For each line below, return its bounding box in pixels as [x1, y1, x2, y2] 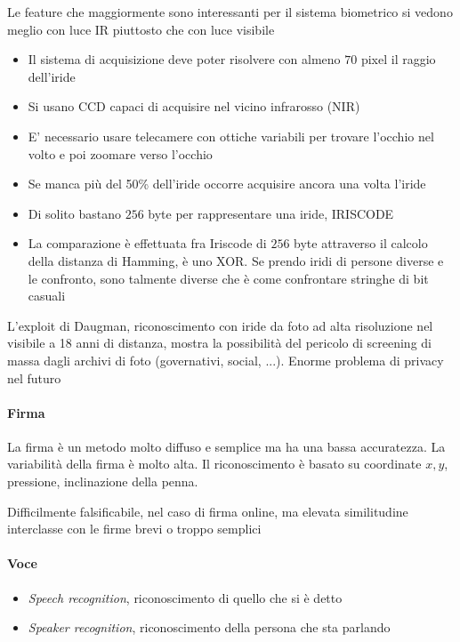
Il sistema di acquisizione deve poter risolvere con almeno [28, 50, 341, 68]
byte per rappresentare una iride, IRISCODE [148, 204, 394, 222]
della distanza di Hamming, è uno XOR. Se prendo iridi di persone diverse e [28, 251, 444, 269]
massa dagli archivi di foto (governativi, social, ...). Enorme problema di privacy [7, 350, 444, 369]
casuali [28, 286, 66, 305]
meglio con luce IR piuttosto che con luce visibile [7, 20, 275, 38]
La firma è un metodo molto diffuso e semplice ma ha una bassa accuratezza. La [7, 437, 446, 455]
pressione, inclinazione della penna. [7, 472, 198, 491]
